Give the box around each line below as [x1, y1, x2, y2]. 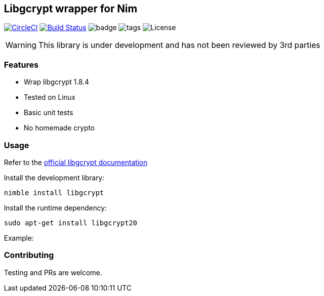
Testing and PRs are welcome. [4, 268, 102, 277]
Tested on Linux [24, 93, 76, 102]
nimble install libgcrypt [4, 188, 104, 197]
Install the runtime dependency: [4, 203, 107, 212]
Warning [5, 40, 37, 50]
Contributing [4, 250, 54, 260]
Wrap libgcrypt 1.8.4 [24, 78, 89, 86]
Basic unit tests [24, 108, 74, 117]
